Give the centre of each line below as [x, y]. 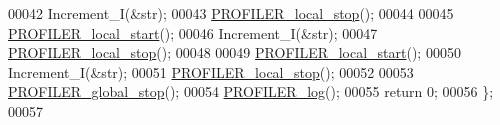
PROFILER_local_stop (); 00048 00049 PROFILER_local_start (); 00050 [234, 52]
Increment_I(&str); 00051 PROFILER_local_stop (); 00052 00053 [211, 71]
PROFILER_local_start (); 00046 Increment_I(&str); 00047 [193, 32]
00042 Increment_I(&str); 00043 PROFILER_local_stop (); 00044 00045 [231, 13]
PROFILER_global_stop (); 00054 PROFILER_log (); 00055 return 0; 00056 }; [251, 91]
